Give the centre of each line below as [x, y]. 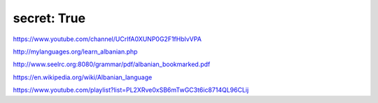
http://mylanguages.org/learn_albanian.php [75, 51]
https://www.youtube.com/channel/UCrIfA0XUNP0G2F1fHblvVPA [107, 39]
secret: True [49, 18]
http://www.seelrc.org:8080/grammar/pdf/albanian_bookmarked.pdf [112, 64]
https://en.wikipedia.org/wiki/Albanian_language [83, 77]
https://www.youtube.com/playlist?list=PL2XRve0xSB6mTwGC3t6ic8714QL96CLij [131, 90]
